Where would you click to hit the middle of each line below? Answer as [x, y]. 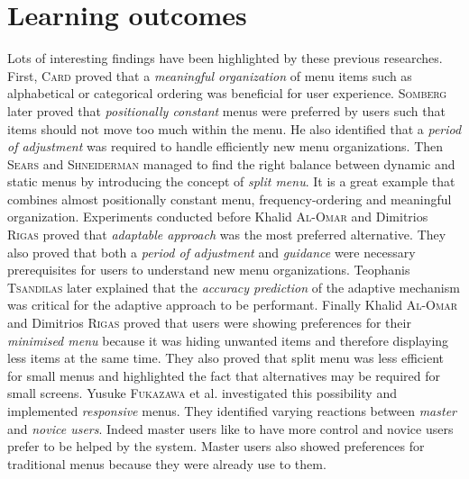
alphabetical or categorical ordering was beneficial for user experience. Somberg [227, 93]
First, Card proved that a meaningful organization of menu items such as [210, 75]
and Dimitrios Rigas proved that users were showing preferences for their [209, 323]
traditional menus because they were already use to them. [167, 463]
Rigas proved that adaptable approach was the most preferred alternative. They [227, 235]
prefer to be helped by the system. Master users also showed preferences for [216, 446]
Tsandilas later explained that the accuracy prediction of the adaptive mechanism [234, 287]
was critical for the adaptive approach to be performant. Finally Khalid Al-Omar [233, 305]
